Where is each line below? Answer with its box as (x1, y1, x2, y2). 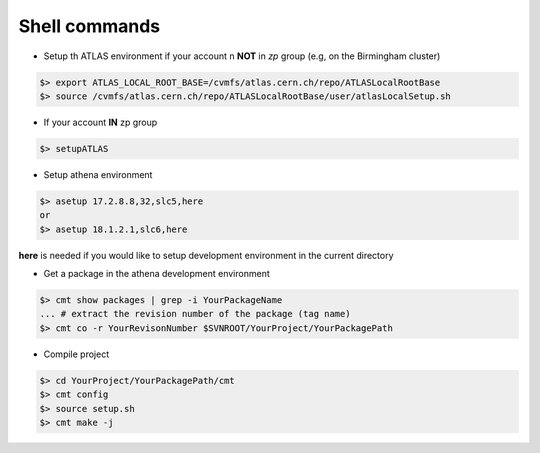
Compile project (43, 348, 110, 360)
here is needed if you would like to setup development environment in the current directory (18, 249, 394, 261)
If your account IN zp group (43, 116, 158, 128)
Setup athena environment (43, 168, 153, 180)
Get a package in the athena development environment (43, 268, 270, 280)
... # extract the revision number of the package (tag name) (39, 308, 351, 320)
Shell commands (18, 15, 161, 37)
